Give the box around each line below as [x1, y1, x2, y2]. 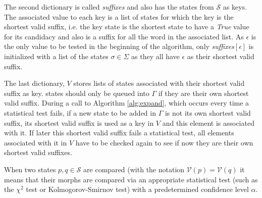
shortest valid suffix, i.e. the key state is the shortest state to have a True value [4, 21, 249, 32]
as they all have [131, 51, 180, 61]
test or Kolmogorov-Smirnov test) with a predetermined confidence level [26, 184, 249, 194]
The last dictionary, [4, 78, 65, 88]
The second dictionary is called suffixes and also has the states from [4, 2, 214, 12]
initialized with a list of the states [4, 51, 109, 61]
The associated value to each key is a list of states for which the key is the [4, 11, 234, 22]
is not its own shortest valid [165, 107, 251, 118]
